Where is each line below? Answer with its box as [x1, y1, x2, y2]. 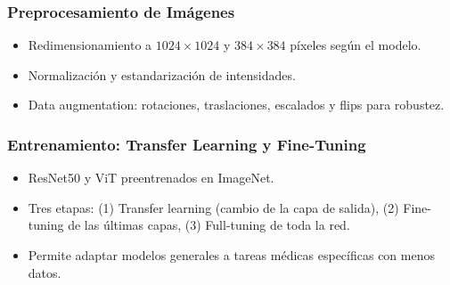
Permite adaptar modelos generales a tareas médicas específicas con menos [28, 246, 435, 264]
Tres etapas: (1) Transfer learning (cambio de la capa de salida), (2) [28, 198, 399, 216]
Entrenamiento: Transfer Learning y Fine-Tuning [7, 133, 366, 155]
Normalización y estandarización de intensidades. [28, 65, 296, 84]
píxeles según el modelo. [290, 36, 421, 54]
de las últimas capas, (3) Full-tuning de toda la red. [68, 216, 350, 234]
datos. [28, 263, 61, 281]
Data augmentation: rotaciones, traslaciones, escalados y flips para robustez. [28, 95, 445, 114]
